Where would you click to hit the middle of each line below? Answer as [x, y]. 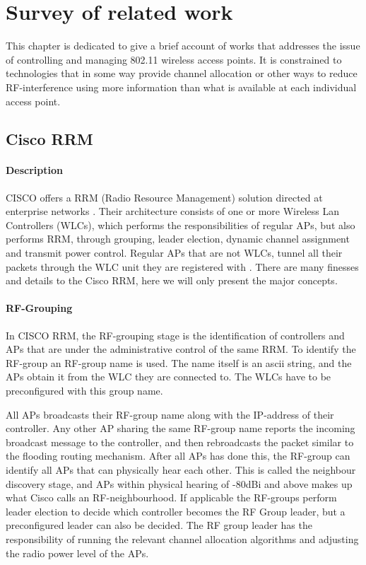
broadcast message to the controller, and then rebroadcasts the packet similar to [180, 442]
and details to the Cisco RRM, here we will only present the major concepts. [172, 280]
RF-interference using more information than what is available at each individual [181, 87]
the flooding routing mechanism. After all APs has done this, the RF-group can [178, 456]
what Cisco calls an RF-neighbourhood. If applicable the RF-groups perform [171, 497]
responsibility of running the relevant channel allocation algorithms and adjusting [182, 538]
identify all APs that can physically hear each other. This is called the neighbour [181, 469]
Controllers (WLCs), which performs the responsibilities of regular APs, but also [181, 225]
